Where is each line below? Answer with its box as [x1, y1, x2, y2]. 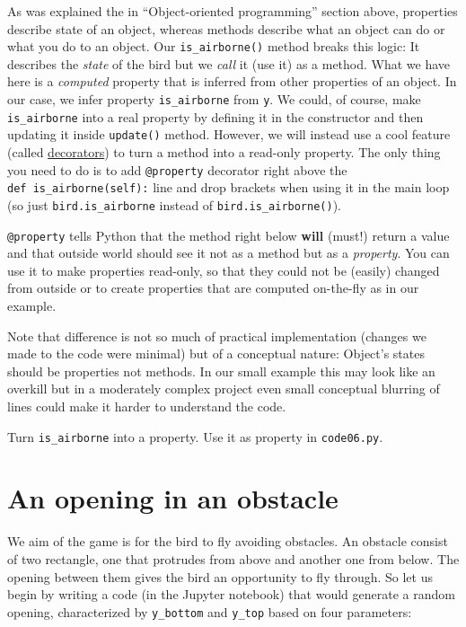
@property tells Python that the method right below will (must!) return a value [7, 225, 450, 244]
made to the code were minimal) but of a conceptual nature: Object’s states [7, 344, 425, 363]
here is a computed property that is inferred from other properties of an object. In [7, 72, 457, 91]
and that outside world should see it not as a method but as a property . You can [7, 243, 450, 262]
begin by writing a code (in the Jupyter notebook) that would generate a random [7, 585, 455, 604]
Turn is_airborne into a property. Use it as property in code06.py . [7, 427, 383, 446]
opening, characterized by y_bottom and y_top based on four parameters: [7, 602, 412, 621]
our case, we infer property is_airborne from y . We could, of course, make [7, 90, 421, 109]
